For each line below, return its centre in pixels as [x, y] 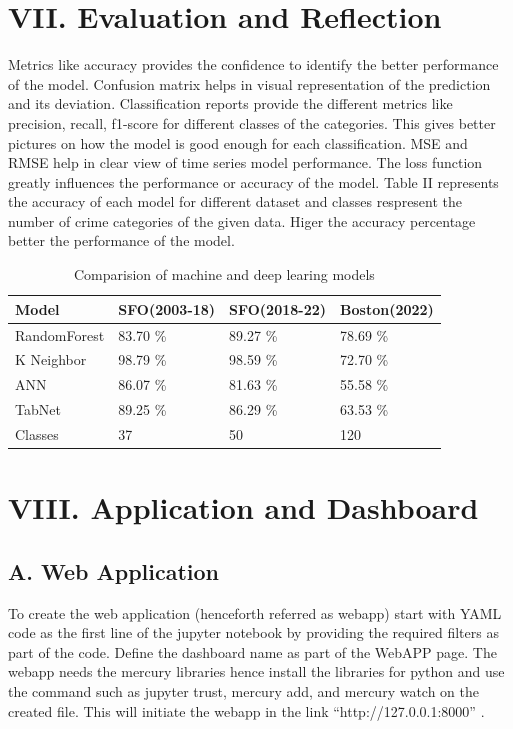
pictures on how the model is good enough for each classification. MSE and [238, 142]
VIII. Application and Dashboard [243, 507]
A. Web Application [114, 570]
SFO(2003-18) [167, 308]
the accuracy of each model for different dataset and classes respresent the [235, 201]
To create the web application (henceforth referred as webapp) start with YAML [255, 612]
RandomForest [60, 334]
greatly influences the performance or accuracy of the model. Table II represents [253, 181]
